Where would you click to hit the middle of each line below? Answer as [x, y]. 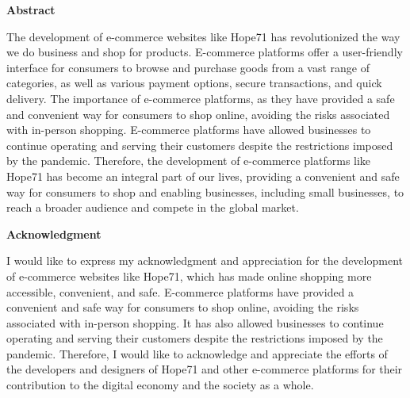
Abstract [31, 10]
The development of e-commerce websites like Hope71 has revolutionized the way [203, 36]
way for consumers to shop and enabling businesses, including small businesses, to [205, 191]
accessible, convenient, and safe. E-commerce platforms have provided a [180, 291]
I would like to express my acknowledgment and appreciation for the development [205, 260]
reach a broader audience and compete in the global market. [153, 207]
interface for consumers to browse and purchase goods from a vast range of [188, 67]
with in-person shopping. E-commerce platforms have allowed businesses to [189, 130]
